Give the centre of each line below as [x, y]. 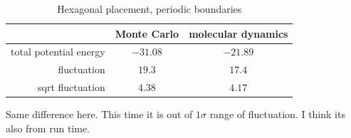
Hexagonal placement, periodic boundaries [150, 9]
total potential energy [58, 52]
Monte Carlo [147, 33]
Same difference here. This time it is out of [99, 114]
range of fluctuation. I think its [277, 114]
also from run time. [48, 128]
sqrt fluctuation [72, 87]
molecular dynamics [239, 33]
